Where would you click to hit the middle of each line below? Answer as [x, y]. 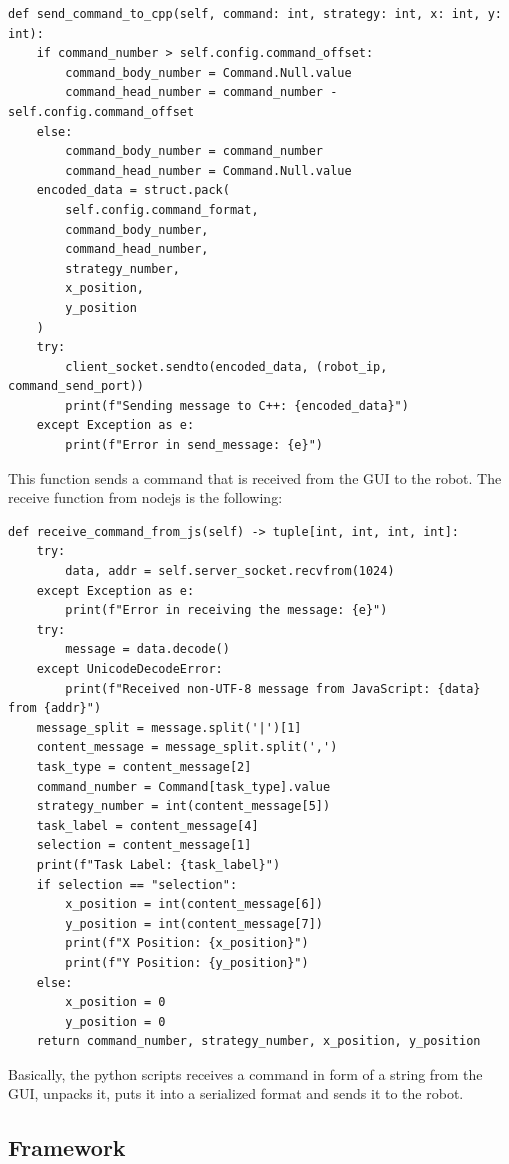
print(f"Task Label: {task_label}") [158, 864]
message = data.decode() [147, 649]
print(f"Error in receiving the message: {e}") [226, 610]
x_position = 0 [115, 1002]
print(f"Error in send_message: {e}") [194, 445]
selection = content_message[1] [144, 845]
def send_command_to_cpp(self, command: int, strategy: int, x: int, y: [255, 14]
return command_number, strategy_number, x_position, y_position [258, 1041]
